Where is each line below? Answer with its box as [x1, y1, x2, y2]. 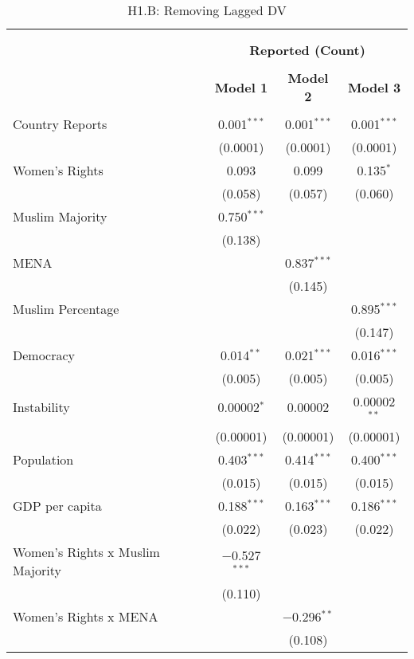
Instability [13, 398, 70, 417]
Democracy [13, 346, 76, 364]
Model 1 [214, 77, 268, 96]
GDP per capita [13, 496, 102, 515]
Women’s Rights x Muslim [13, 542, 160, 561]
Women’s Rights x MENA [13, 606, 158, 626]
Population [13, 449, 74, 469]
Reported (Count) [249, 41, 365, 59]
